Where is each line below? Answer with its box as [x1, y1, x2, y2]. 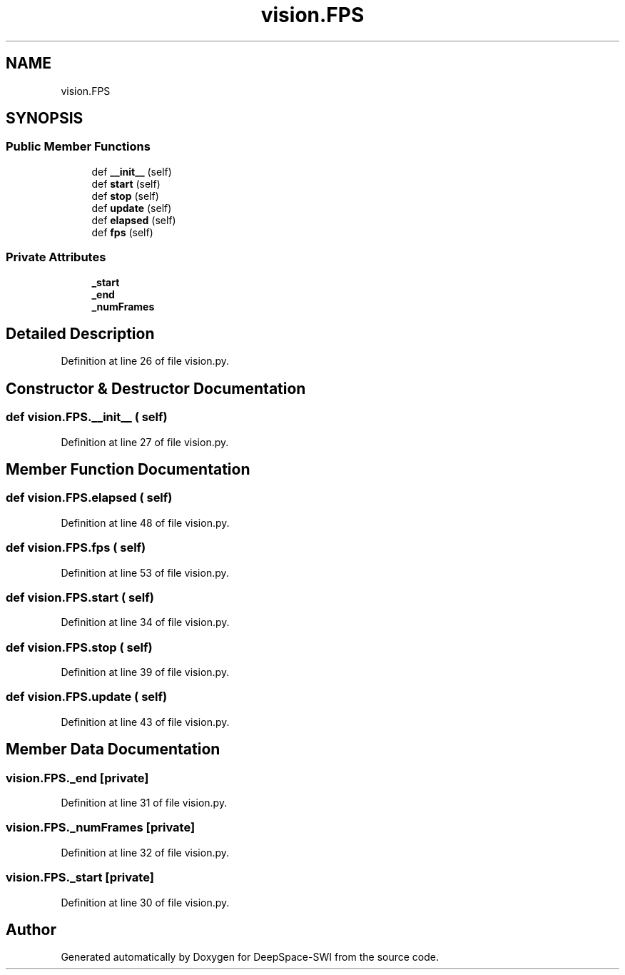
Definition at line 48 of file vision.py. [61, 516, 230, 529]
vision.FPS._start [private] [6, 870, 154, 885]
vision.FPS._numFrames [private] [6, 820, 195, 835]
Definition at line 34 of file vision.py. [61, 616, 230, 629]
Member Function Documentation [6, 460, 250, 479]
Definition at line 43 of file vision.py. [61, 715, 230, 728]
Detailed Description [6, 324, 155, 343]
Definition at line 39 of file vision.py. [61, 666, 230, 679]
